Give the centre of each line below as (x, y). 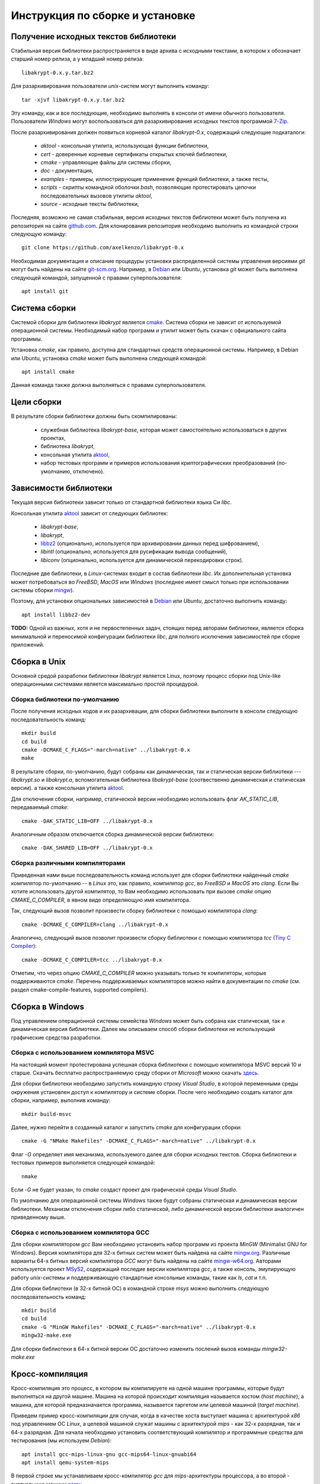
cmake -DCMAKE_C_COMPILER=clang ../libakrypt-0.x (95, 924)
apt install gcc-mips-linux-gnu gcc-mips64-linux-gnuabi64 (109, 1454)
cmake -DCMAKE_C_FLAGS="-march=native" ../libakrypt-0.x (106, 750)
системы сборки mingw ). (42, 590)
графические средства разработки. (56, 1037)
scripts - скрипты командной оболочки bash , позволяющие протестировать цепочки (148, 188)
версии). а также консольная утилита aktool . (68, 788)
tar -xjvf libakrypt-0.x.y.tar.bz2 (73, 100)
